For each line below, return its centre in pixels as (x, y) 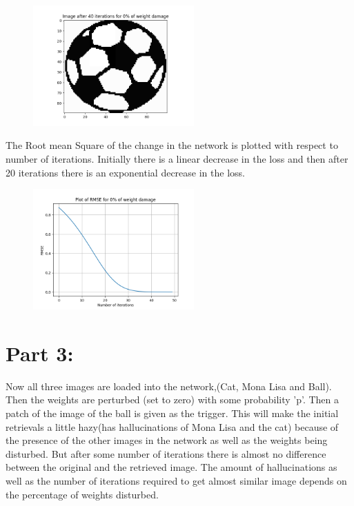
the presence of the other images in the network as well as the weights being (167, 440)
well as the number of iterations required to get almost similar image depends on (176, 481)
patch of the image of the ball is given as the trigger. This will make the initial (172, 413)
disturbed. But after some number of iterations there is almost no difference (166, 453)
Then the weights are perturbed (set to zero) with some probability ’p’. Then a (173, 399)
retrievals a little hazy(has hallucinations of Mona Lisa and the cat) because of (172, 426)
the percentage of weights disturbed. (82, 494)
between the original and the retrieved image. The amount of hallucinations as (171, 467)
